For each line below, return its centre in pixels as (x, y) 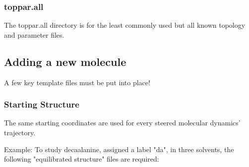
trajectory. (20, 133)
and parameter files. (34, 34)
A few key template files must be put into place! (77, 82)
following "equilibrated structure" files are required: (82, 159)
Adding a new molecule (65, 61)
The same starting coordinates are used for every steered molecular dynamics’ (122, 123)
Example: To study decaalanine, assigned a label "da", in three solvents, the (119, 149)
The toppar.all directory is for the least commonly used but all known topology (125, 25)
